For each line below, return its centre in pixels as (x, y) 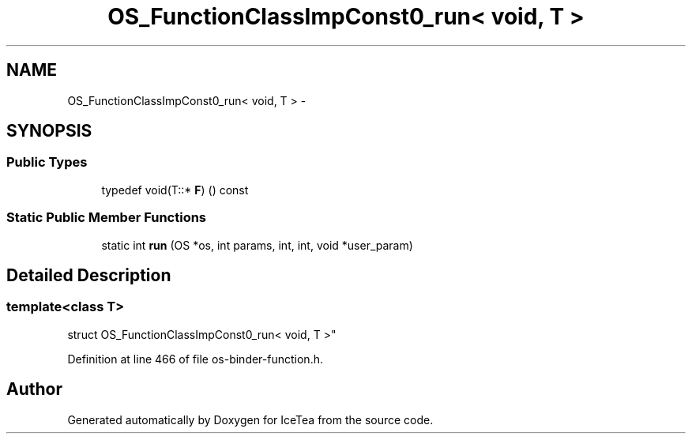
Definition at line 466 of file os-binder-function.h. (195, 359)
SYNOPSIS (49, 131)
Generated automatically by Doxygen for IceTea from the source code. (250, 419)
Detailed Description (89, 275)
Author (34, 389)
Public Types (47, 162)
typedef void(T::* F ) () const (175, 190)
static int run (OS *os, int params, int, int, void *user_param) (257, 245)
